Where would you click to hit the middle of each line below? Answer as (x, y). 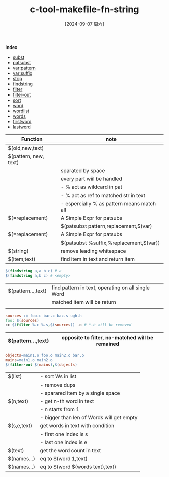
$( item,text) (22, 259)
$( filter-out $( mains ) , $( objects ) (41, 365)
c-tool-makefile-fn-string (84, 9)
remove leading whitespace (93, 251)
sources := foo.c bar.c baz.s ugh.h (44, 316)
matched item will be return (84, 302)
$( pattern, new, (26, 156)
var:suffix (22, 73)
